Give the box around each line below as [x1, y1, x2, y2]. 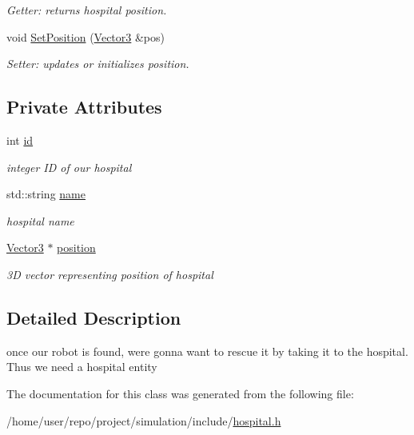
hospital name [6, 212, 74, 229]
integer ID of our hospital [6, 158, 132, 175]
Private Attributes [6, 94, 162, 119]
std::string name [6, 186, 86, 202]
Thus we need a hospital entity [6, 358, 157, 375]
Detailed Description [6, 305, 181, 329]
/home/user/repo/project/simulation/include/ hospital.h [6, 412, 281, 429]
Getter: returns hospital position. [6, 2, 167, 18]
